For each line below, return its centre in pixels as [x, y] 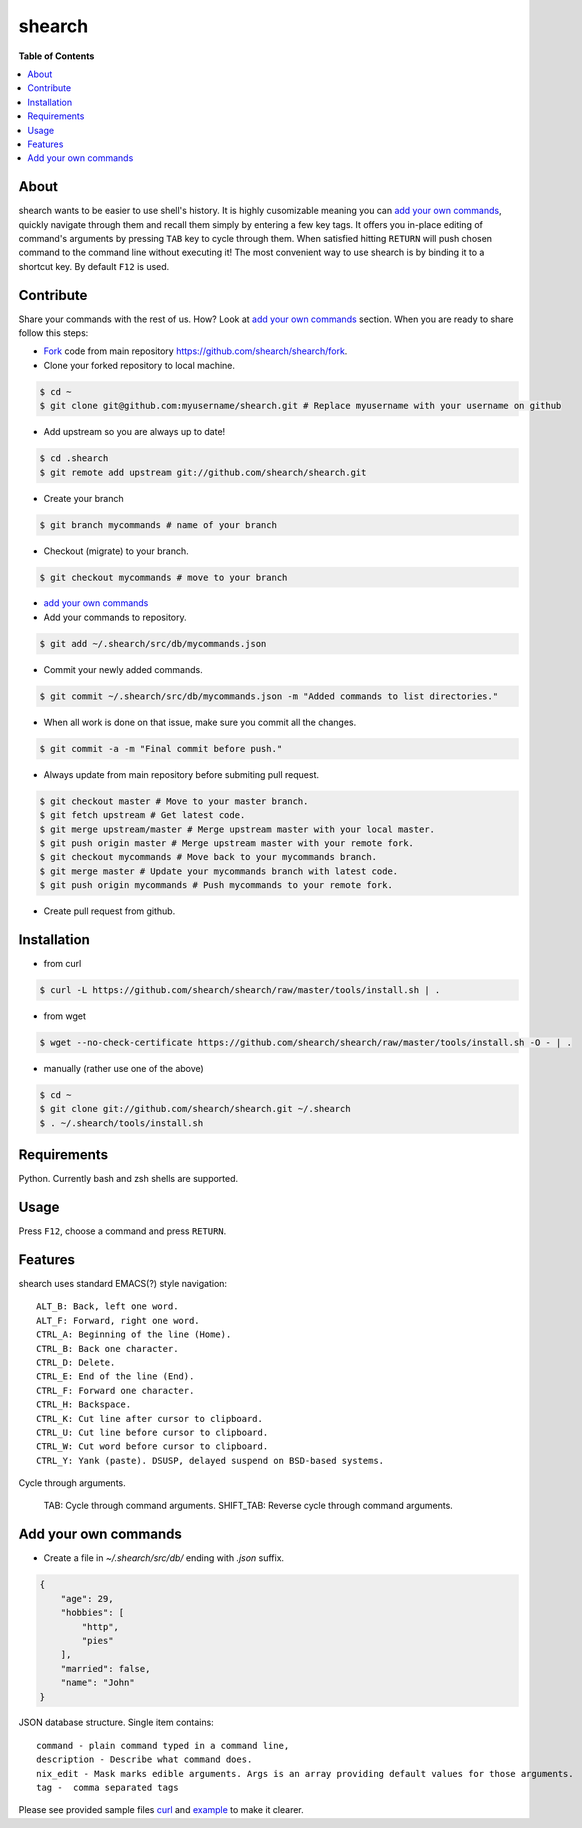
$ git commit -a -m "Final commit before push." [161, 748]
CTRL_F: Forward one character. [115, 1390]
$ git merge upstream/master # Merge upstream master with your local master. [237, 829]
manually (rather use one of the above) [123, 1068]
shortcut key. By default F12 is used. [94, 266]
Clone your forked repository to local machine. [139, 365]
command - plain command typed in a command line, [163, 1745]
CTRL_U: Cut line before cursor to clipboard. [152, 1432]
